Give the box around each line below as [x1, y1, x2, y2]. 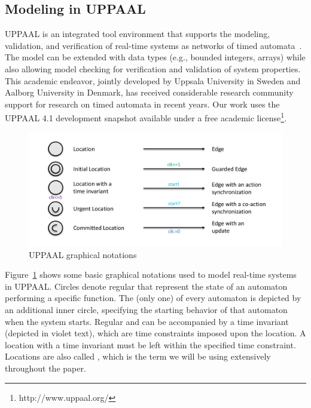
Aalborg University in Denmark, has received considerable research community [5, 86, 294, 99]
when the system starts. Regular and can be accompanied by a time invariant [5, 315, 289, 327]
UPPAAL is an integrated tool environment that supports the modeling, [5, 27, 270, 40]
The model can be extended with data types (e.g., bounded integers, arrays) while [5, 51, 306, 63]
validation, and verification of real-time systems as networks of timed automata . [5, 39, 302, 51]
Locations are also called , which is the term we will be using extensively [5, 350, 271, 363]
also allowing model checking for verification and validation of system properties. [5, 62, 301, 75]
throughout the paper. [5, 362, 86, 375]
